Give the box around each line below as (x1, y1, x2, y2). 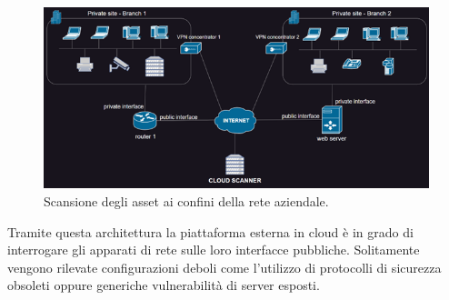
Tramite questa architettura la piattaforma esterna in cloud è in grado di (7, 222, 414, 241)
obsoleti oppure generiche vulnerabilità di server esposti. (7, 275, 320, 295)
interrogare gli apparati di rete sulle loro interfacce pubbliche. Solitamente (7, 240, 420, 259)
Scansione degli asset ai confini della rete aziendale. (44, 192, 329, 211)
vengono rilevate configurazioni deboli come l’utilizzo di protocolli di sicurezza (7, 257, 442, 276)
